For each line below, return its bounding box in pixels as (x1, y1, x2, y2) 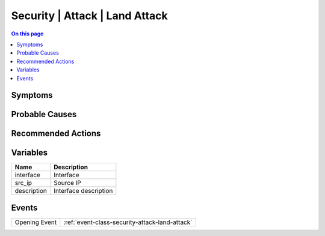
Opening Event (14, 218, 57, 226)
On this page (11, 30, 44, 37)
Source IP (53, 179, 81, 187)
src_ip (14, 179, 32, 187)
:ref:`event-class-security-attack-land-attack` (63, 218, 193, 226)
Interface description (53, 187, 113, 195)
